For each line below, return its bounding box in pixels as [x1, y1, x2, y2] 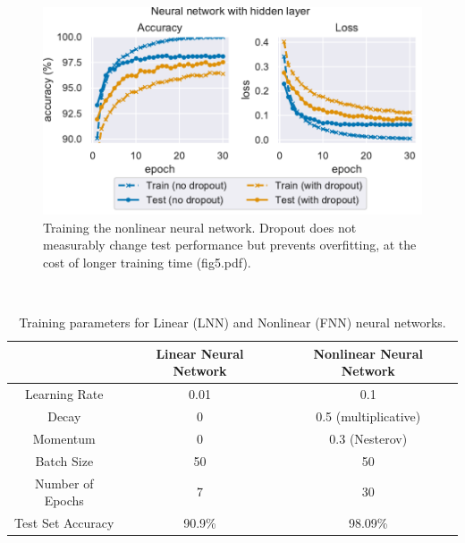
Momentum [32, 428, 96, 447]
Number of [35, 473, 94, 492]
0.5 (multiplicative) [316, 407, 421, 426]
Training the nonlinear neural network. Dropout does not [43, 217, 357, 236]
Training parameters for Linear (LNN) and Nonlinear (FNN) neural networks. [19, 313, 446, 332]
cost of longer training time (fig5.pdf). [43, 252, 251, 271]
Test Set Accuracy [14, 513, 114, 532]
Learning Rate [24, 385, 104, 403]
